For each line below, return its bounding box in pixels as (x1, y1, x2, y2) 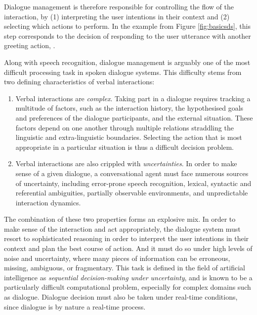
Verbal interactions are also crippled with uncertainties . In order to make (15, 158, 237, 169)
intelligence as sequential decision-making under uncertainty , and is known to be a (4, 272, 253, 282)
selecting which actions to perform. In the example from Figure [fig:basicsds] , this (4, 21, 251, 31)
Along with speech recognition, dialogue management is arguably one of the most (4, 57, 251, 67)
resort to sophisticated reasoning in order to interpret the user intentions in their (4, 233, 249, 244)
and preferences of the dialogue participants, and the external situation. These (15, 112, 253, 123)
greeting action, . (4, 40, 55, 51)
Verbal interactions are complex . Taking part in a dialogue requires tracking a (15, 93, 251, 103)
